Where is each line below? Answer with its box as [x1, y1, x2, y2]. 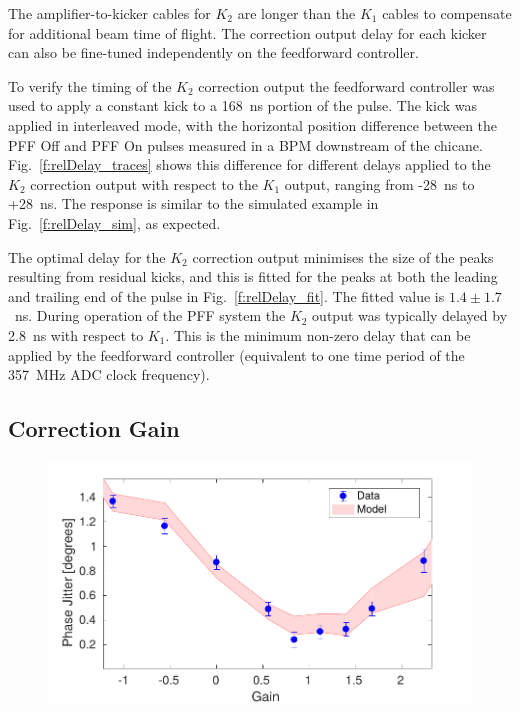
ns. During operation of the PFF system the [14, 305, 286, 326]
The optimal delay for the [8, 246, 166, 267]
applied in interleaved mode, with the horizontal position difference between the [8, 114, 498, 135]
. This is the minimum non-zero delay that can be [165, 324, 471, 345]
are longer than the [237, 3, 356, 23]
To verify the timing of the [8, 75, 172, 96]
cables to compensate [382, 3, 512, 23]
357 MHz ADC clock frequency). [8, 364, 210, 385]
